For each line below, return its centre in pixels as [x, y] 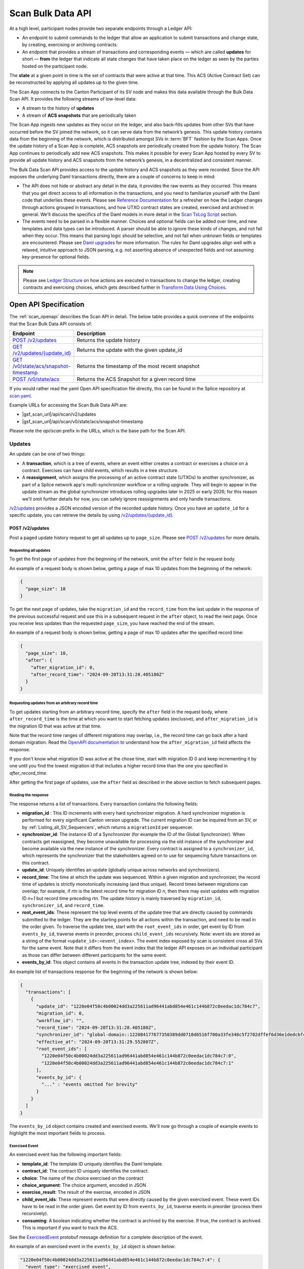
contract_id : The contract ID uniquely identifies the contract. [85, 1171]
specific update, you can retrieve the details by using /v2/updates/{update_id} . [92, 515]
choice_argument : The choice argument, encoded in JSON [84, 1185]
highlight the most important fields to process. [58, 1133]
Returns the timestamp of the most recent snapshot [138, 366]
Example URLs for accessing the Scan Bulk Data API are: [68, 405]
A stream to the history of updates [58, 108]
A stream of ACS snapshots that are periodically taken [79, 115]
